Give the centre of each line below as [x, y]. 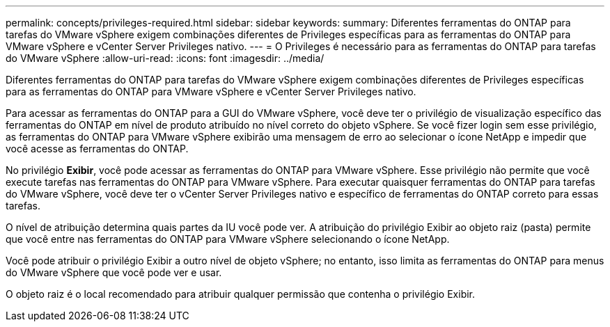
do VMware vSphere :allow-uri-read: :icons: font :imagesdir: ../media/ [165, 58]
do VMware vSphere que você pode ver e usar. [114, 272]
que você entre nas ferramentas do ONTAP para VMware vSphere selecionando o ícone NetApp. [228, 239]
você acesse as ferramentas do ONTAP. [97, 149]
